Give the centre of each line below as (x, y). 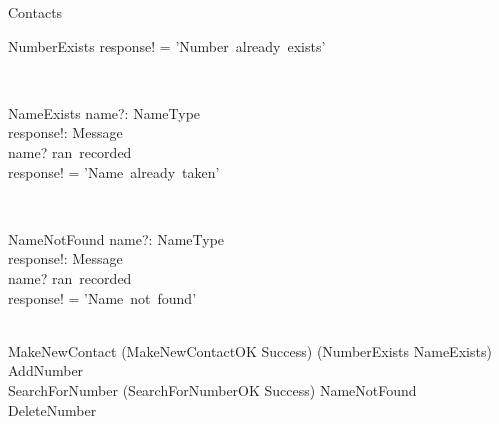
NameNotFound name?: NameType (116, 238)
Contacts (35, 12)
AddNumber (46, 370)
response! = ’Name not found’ (102, 297)
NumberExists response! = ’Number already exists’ (167, 45)
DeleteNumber (52, 409)
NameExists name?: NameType (104, 112)
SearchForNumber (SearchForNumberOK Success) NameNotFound (212, 389)
